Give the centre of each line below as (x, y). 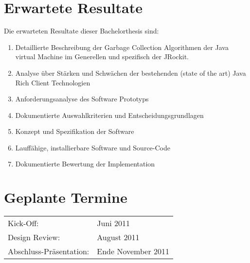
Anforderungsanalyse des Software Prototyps (82, 99)
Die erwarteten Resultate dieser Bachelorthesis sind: (81, 31)
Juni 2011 (114, 223)
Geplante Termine (66, 197)
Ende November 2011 (133, 251)
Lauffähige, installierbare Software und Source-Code (93, 147)
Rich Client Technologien (53, 82)
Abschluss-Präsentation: (49, 251)
